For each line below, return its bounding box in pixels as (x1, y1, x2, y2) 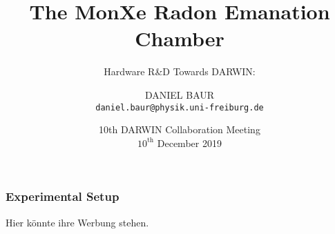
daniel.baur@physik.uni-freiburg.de (95, 102, 264, 113)
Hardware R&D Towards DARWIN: (104, 64, 256, 79)
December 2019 (157, 135, 222, 150)
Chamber (135, 24, 224, 52)
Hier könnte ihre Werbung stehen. (6, 215, 149, 229)
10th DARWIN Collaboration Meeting (99, 122, 260, 137)
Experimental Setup (6, 188, 119, 205)
